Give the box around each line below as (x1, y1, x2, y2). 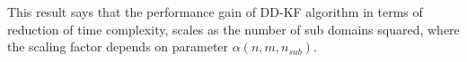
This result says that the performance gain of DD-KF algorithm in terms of (7, 3, 423, 20)
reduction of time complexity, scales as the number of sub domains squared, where (7, 19, 460, 38)
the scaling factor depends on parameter (7, 37, 229, 56)
